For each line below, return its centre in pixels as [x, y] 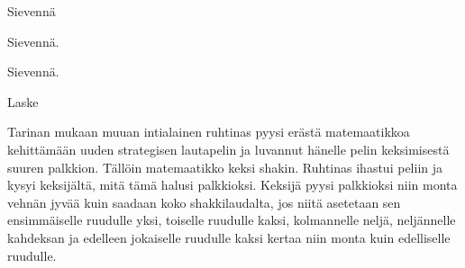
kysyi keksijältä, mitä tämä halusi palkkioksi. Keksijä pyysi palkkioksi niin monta [232, 185]
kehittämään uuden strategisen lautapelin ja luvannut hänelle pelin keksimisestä [228, 149]
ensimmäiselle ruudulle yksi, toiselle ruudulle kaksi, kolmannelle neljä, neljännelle [232, 220]
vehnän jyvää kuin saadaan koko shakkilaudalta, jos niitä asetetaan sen [204, 202]
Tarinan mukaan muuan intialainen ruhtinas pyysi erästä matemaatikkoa [209, 132]
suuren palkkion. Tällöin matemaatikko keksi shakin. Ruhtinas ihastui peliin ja [225, 167]
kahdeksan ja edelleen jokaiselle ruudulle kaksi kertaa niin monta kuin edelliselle [229, 237]
